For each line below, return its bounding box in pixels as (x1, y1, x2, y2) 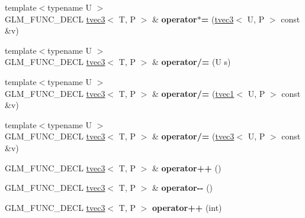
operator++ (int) (152, 201, 222, 213)
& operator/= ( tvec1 (152, 87, 235, 99)
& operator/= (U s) (152, 56, 231, 68)
